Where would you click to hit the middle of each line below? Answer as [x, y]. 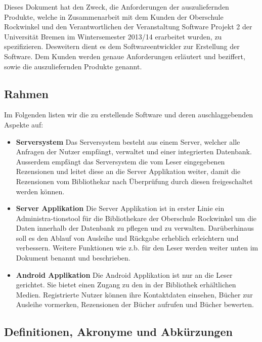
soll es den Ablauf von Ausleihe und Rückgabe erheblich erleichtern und [127, 238]
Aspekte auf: [24, 124]
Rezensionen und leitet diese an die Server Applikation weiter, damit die [128, 171]
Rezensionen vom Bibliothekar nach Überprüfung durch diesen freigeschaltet [134, 181]
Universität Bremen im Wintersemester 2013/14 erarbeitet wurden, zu [113, 36]
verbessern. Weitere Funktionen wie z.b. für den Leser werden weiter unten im [137, 248]
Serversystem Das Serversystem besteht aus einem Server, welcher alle [128, 141]
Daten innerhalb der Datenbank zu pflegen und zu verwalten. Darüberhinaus [135, 228]
